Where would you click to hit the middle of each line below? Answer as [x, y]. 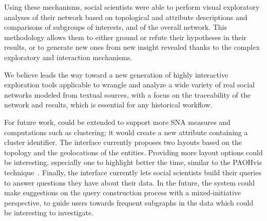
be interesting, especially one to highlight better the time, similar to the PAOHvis [133, 162]
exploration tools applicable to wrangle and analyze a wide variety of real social [129, 85]
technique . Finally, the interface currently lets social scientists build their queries [133, 172]
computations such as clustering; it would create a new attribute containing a [126, 132]
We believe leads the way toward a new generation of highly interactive [116, 74]
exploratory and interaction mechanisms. [68, 57]
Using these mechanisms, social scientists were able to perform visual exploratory [132, 7]
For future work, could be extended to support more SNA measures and [117, 122]
